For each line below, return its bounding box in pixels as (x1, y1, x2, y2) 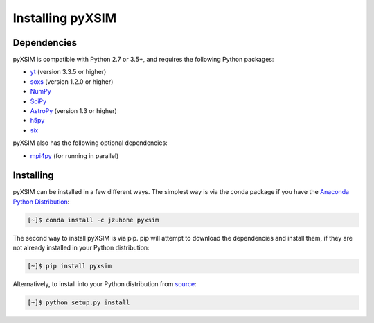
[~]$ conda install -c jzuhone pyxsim (27, 216, 159, 224)
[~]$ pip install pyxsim (27, 262, 112, 270)
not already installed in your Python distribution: (12, 243, 150, 252)
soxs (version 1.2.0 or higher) (30, 77, 114, 86)
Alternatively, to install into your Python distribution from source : (12, 280, 197, 288)
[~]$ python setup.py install (27, 299, 130, 306)
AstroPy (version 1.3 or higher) (30, 107, 117, 115)
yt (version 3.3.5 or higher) (30, 68, 107, 76)
